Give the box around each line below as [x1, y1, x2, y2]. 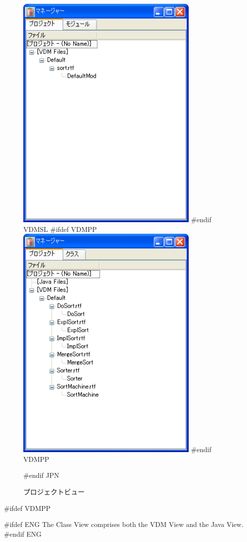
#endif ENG [4, 528, 42, 539]
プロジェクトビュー [23, 487, 85, 497]
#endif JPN [23, 470, 59, 480]
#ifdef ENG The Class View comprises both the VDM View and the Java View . [4, 519, 244, 529]
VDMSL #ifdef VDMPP [23, 224, 97, 234]
